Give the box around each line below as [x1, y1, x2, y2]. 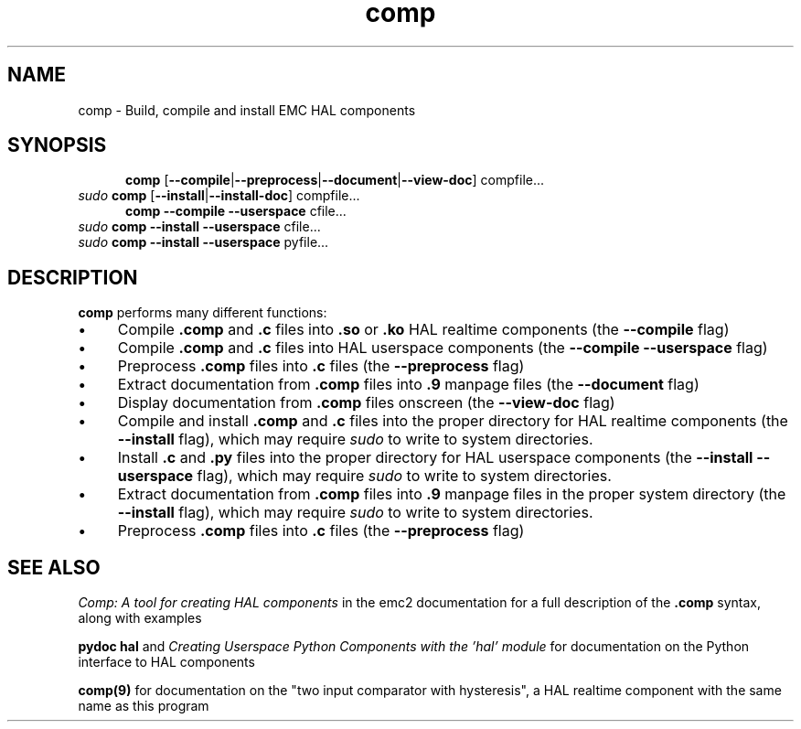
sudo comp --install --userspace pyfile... [78, 234, 329, 251]
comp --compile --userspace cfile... [125, 203, 347, 220]
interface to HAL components [78, 654, 255, 670]
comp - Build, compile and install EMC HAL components [78, 102, 416, 118]
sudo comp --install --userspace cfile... [78, 219, 321, 235]
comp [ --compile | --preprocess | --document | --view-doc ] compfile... [125, 172, 545, 188]
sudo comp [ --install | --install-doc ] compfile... [78, 188, 360, 204]
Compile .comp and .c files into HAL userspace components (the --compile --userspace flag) [117, 338, 768, 358]
